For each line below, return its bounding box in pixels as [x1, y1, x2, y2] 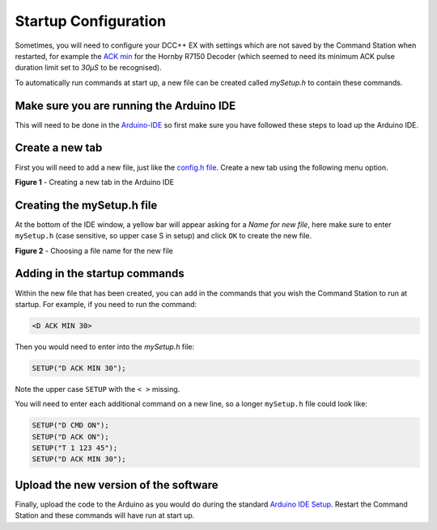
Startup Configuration [15, 12, 167, 30]
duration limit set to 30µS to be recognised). [15, 63, 162, 73]
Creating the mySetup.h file [15, 198, 158, 212]
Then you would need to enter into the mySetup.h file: [15, 342, 195, 351]
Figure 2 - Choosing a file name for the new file [15, 246, 173, 255]
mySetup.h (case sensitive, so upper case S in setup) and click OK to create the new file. [15, 231, 312, 241]
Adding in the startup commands [15, 267, 185, 280]
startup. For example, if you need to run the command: [15, 299, 197, 309]
